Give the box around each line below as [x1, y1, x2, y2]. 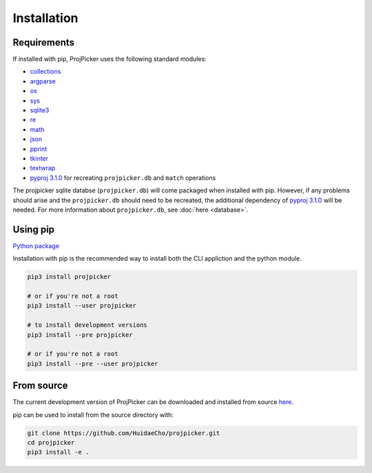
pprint [30, 145, 48, 153]
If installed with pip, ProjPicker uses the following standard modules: [12, 55, 207, 63]
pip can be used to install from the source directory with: [12, 410, 174, 419]
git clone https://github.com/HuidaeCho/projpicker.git [27, 429, 220, 437]
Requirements [12, 37, 75, 48]
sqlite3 [30, 106, 50, 114]
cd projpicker [27, 439, 75, 446]
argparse [30, 77, 56, 85]
